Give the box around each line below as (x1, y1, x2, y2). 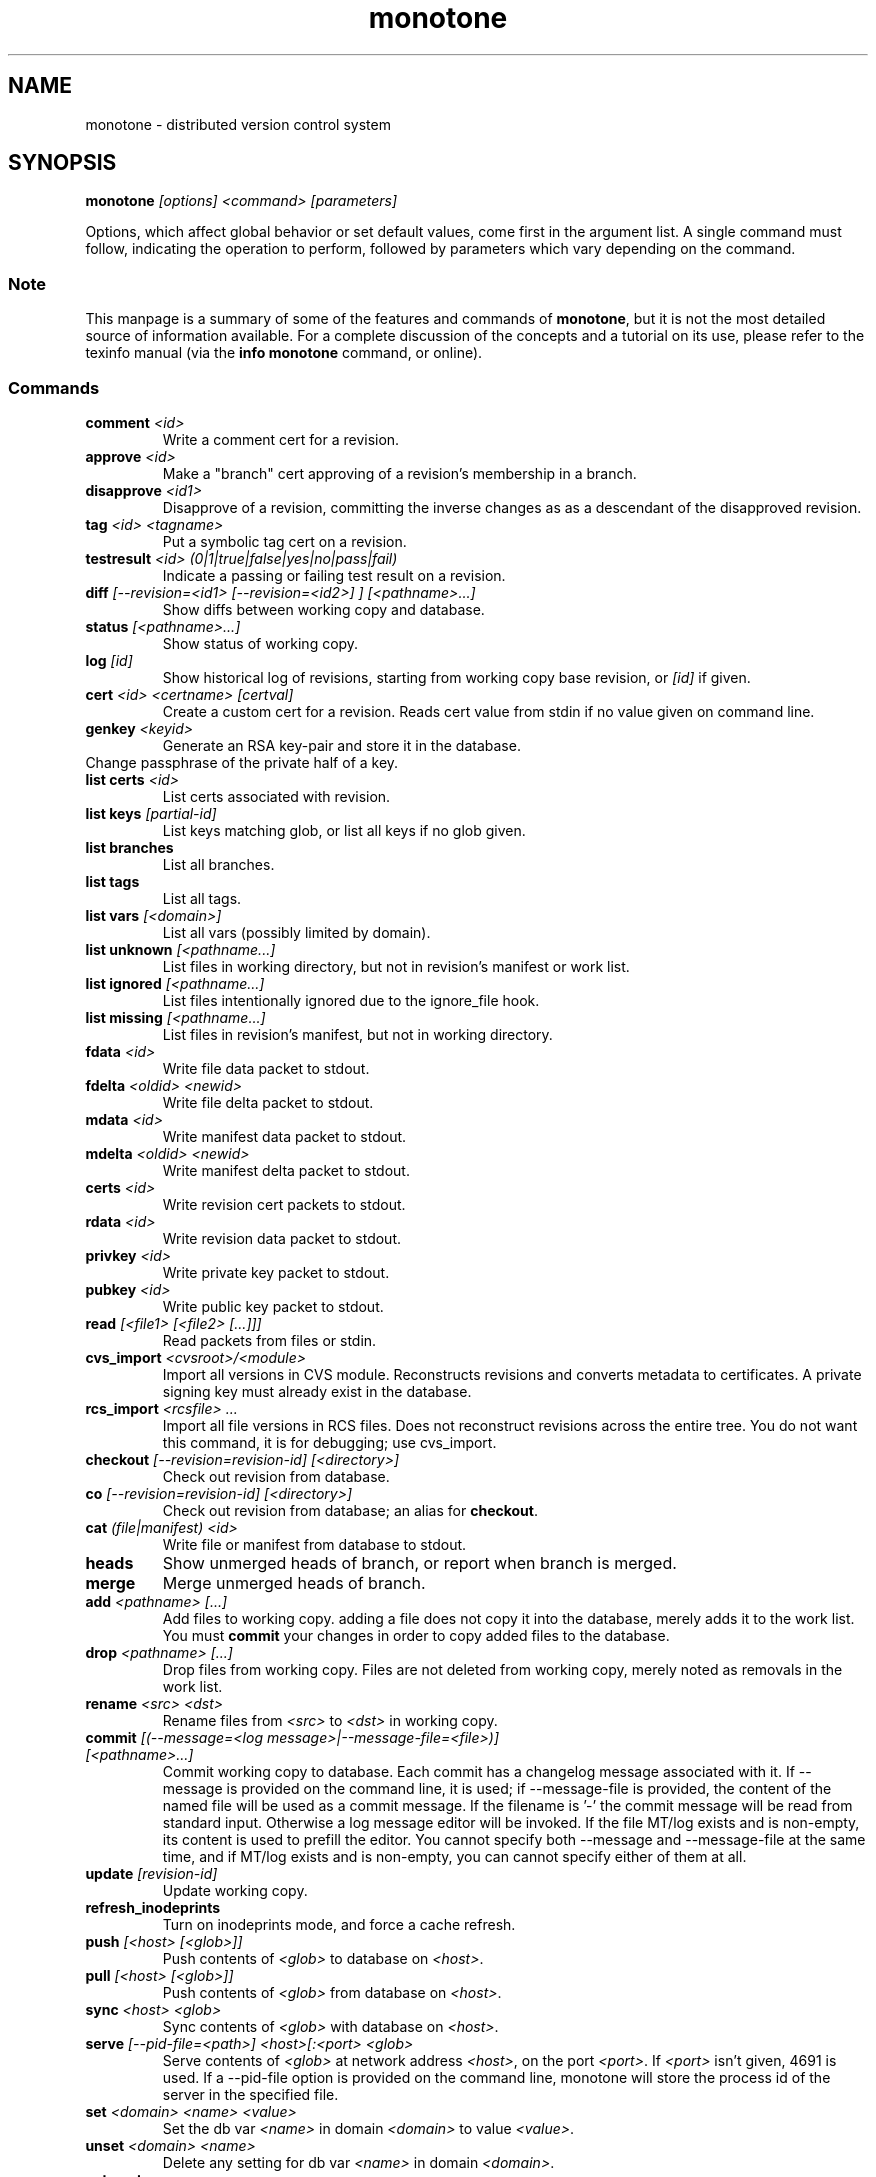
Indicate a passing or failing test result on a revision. (162, 566, 506, 584)
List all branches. (162, 855, 275, 873)
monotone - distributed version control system (85, 115, 391, 133)
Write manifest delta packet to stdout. (162, 1161, 410, 1179)
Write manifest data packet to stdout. (162, 1127, 407, 1145)
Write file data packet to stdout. (162, 1059, 370, 1077)
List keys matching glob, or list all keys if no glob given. (162, 821, 526, 839)
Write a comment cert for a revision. (162, 430, 400, 448)
